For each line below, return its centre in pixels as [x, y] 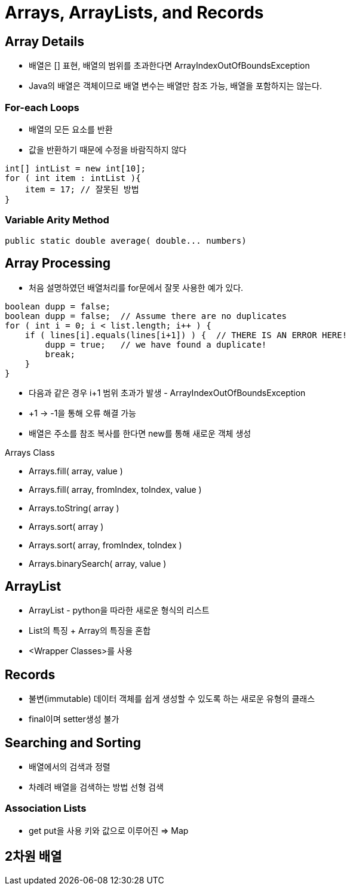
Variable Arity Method [57, 220]
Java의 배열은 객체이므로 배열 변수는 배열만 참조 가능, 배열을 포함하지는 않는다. [175, 86]
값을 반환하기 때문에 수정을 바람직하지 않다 [108, 149]
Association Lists [46, 808]
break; [60, 354]
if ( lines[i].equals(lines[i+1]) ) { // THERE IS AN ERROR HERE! [186, 335]
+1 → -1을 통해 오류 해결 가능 [82, 413]
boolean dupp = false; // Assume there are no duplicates [146, 316]
